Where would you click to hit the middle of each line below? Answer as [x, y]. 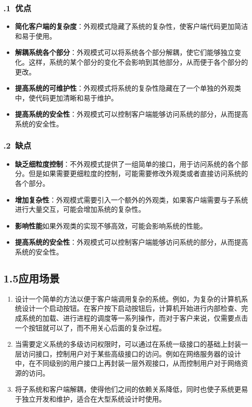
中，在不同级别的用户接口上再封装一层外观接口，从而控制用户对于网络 [128, 363]
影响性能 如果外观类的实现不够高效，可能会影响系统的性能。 [111, 225]
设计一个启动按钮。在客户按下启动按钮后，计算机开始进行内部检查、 [131, 308]
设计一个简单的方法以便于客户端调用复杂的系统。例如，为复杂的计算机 [128, 298]
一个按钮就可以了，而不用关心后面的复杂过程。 [90, 327]
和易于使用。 [35, 36]
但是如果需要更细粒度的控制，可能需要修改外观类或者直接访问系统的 [138, 173]
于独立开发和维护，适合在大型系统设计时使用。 [90, 399]
